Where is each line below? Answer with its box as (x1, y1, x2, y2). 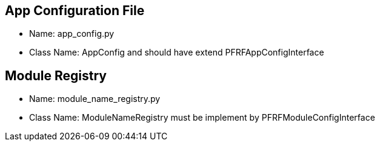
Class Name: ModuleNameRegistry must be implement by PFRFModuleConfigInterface (29, 112, 375, 123)
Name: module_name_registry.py (29, 94, 161, 104)
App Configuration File (5, 3, 145, 18)
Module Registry (5, 68, 107, 83)
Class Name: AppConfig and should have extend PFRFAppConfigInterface (29, 47, 324, 58)
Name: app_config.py (29, 28, 115, 39)
